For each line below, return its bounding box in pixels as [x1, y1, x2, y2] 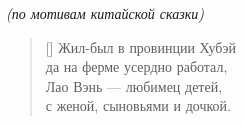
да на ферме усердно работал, [45, 56, 228, 77]
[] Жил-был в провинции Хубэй [45, 36, 236, 57]
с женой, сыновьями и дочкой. [45, 95, 231, 116]
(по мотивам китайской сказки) [6, 3, 204, 23]
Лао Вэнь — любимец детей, [45, 75, 223, 96]
